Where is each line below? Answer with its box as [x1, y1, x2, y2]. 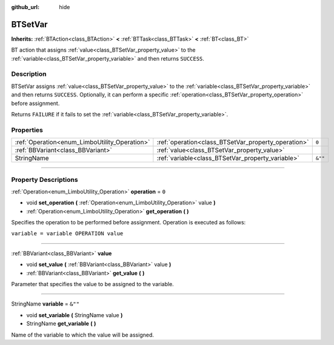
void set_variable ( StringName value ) [26, 311, 123, 318]
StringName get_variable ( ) [26, 320, 96, 327]
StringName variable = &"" [11, 300, 80, 307]
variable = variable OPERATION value [11, 230, 124, 237]
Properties [11, 126, 44, 134]
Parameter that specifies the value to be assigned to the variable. [11, 281, 174, 288]
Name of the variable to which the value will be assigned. [11, 331, 155, 338]
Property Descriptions [11, 175, 78, 184]
